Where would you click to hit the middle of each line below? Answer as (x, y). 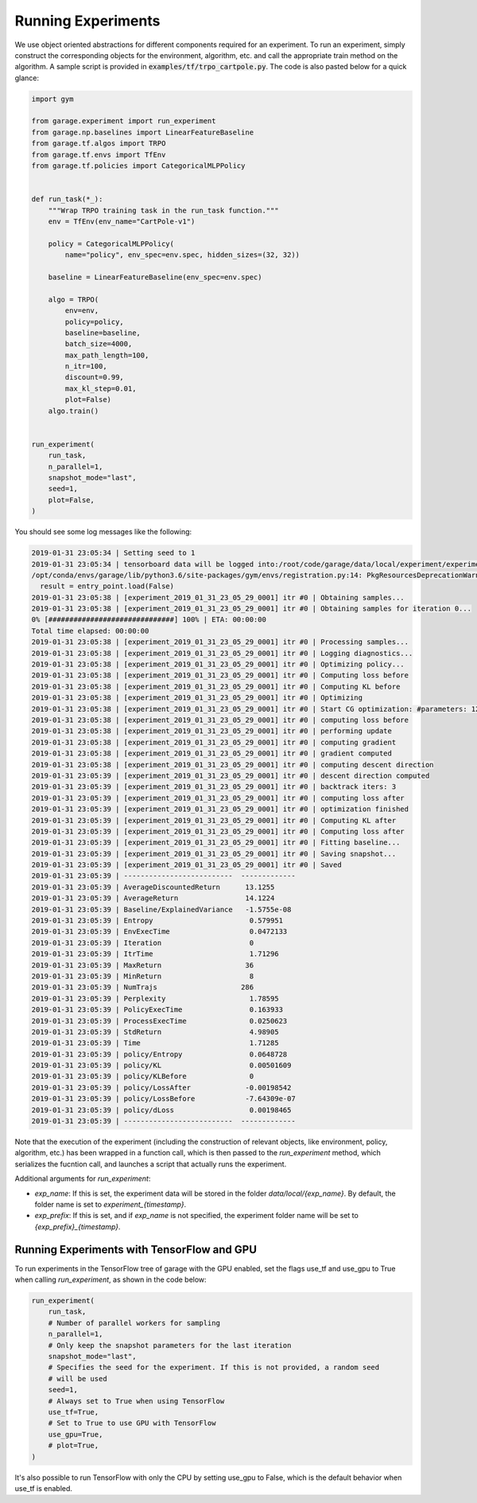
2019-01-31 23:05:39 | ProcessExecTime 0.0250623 (159, 1021)
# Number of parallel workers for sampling (134, 1323)
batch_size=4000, (99, 344)
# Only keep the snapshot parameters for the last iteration (170, 1345)
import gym (52, 99)
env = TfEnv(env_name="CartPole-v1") (122, 222)
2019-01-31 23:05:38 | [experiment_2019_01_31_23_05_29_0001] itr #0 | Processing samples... (220, 642)
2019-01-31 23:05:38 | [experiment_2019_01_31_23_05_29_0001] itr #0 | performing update (212, 731)
